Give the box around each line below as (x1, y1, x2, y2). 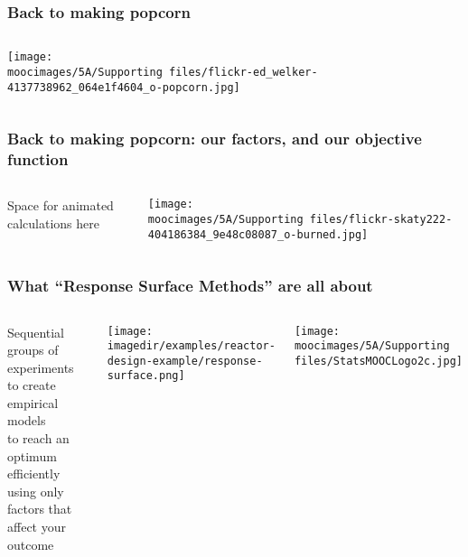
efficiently (7, 464, 61, 483)
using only (7, 481, 64, 500)
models (7, 411, 46, 430)
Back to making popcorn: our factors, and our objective (7, 127, 422, 150)
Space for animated (7, 196, 114, 215)
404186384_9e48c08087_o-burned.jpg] (147, 227, 369, 241)
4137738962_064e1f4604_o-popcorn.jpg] (7, 80, 240, 94)
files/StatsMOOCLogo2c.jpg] (294, 354, 463, 367)
